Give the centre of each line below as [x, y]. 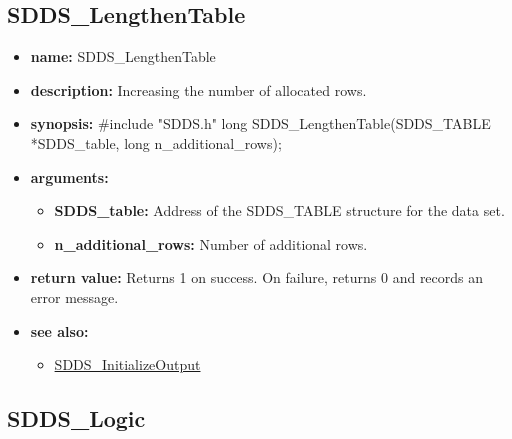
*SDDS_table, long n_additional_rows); [156, 142]
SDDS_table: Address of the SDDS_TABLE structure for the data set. [279, 210]
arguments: [69, 176]
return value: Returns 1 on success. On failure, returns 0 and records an [257, 277]
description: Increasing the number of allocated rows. [198, 89]
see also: [59, 330]
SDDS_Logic [76, 418]
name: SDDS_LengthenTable [123, 56]
